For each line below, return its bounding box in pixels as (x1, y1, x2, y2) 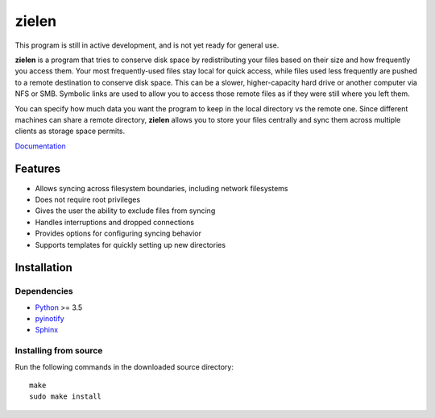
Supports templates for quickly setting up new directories (35, 240, 226, 249)
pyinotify (35, 314, 64, 324)
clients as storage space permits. (14, 126, 126, 136)
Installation (14, 261, 72, 274)
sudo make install (29, 392, 102, 401)
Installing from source (14, 345, 103, 357)
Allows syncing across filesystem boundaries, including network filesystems (35, 183, 288, 193)
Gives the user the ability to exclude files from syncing (35, 206, 216, 215)
